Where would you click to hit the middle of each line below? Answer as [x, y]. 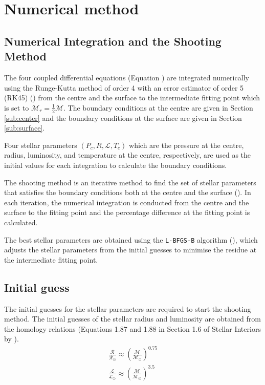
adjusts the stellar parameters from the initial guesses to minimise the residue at [130, 250]
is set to [17, 107]
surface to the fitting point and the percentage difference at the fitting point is [127, 212]
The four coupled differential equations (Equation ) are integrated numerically [127, 77]
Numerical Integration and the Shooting [113, 41]
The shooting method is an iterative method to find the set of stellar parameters [130, 182]
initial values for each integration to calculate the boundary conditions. [116, 165]
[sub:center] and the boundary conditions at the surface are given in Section [123, 117]
